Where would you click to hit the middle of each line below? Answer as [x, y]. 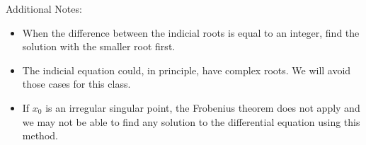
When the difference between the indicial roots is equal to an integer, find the [191, 32]
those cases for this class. [76, 84]
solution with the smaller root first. [99, 46]
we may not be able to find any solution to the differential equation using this [191, 121]
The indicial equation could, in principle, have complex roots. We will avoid [187, 70]
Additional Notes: [44, 8]
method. [40, 135]
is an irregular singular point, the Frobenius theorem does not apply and [203, 107]
